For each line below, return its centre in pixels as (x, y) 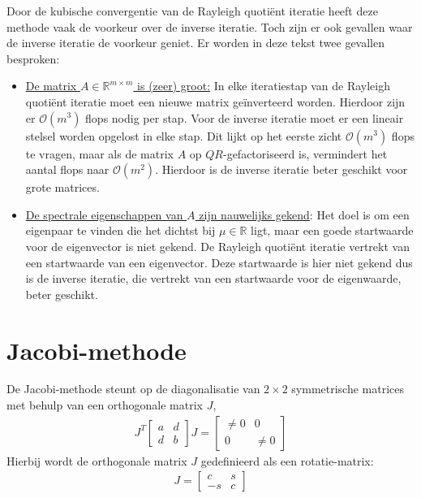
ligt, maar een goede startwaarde (332, 230)
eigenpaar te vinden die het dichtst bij (120, 230)
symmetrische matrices (348, 389)
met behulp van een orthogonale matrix (105, 405)
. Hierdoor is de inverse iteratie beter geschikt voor (281, 169)
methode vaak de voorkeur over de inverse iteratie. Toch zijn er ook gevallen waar (210, 26)
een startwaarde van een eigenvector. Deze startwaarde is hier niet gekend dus (219, 262)
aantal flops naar (67, 169)
